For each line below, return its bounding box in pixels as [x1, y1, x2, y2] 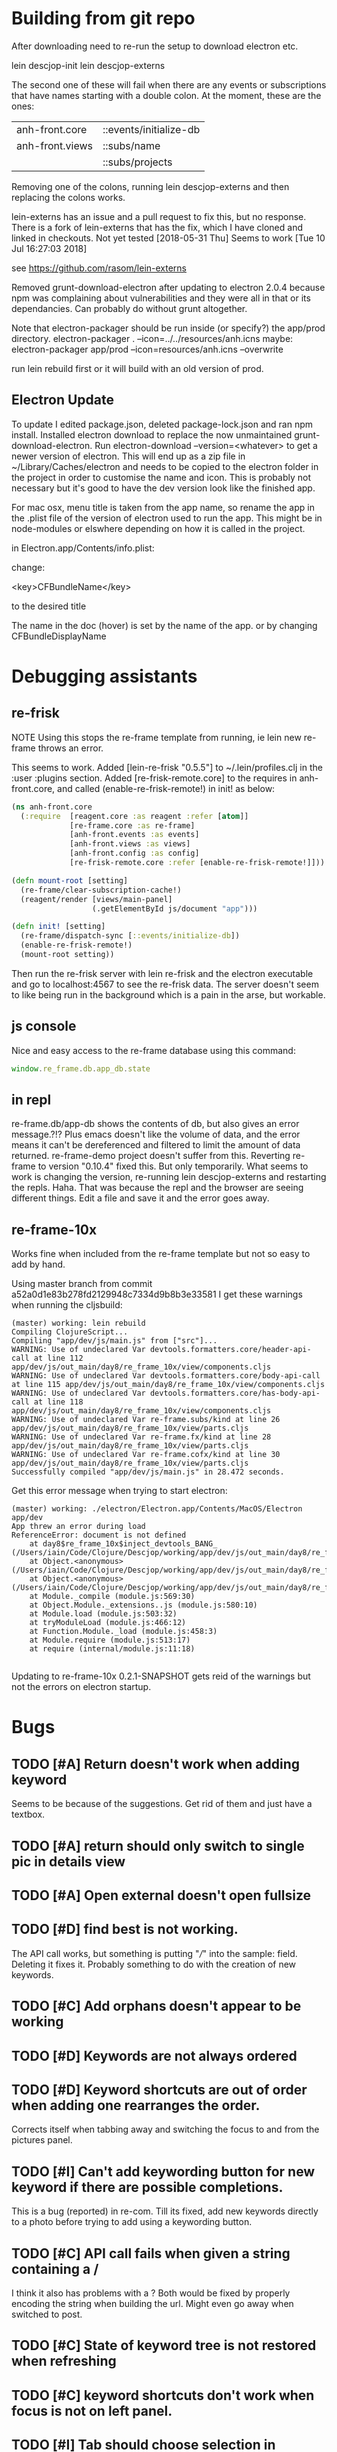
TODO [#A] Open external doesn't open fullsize [11, 1887, 312, 1904]
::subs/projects [102, 155, 173, 169]
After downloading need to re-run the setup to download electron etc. [11, 40, 299, 52]
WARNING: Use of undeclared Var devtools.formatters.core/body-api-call [11, 1371, 321, 1381]
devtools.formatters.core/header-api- [149, 1345, 312, 1355]
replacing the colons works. [11, 191, 126, 203]
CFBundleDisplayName [11, 630, 107, 642]
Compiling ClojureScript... [11, 1327, 129, 1337]
